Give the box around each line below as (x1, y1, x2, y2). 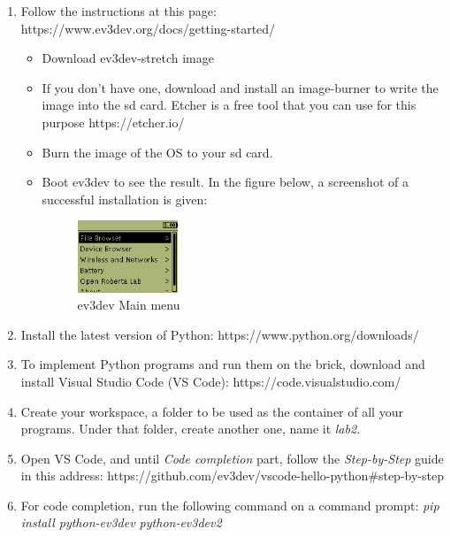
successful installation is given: (42, 189, 208, 208)
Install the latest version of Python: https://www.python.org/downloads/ (20, 325, 419, 343)
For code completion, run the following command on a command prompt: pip (20, 495, 440, 514)
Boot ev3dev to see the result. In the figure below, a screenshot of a (42, 173, 409, 191)
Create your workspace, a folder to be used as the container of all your (20, 402, 403, 420)
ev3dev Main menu (77, 295, 180, 314)
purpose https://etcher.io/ (42, 112, 185, 131)
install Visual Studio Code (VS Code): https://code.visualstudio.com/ (20, 372, 401, 390)
